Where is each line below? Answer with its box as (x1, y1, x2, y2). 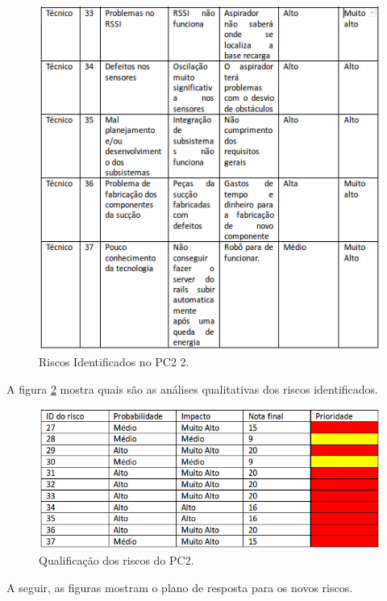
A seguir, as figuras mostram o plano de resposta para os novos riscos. (6, 578, 353, 595)
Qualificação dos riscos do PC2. (39, 552, 194, 569)
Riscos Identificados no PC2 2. (39, 353, 189, 370)
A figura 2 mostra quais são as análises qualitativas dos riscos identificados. (6, 380, 379, 397)
